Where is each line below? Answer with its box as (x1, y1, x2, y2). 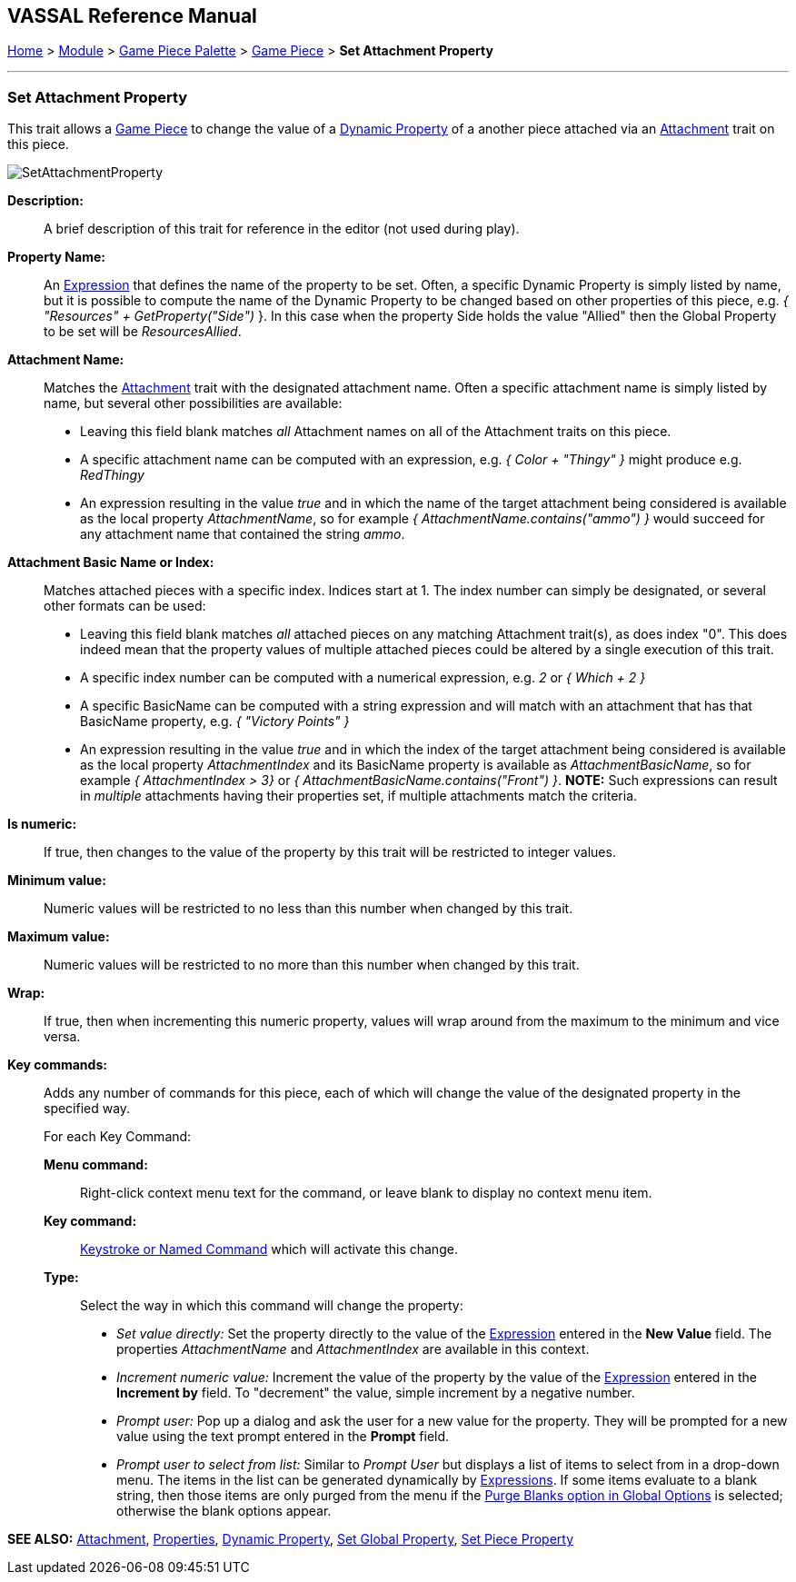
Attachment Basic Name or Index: (7, 554, 214, 571)
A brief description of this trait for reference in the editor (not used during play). (44, 221, 520, 237)
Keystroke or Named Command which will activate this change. (80, 1241, 458, 1258)
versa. (44, 1029, 81, 1045)
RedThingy (80, 467, 144, 483)
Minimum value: (7, 872, 106, 889)
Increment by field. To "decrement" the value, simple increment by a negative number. (116, 1385, 635, 1401)
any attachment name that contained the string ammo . (80, 526, 405, 542)
